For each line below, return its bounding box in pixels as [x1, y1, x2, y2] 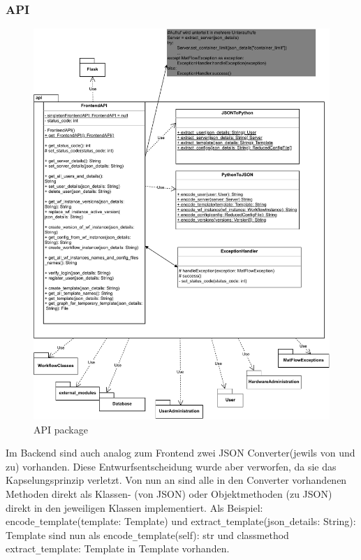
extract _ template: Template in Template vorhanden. [6, 541, 230, 556]
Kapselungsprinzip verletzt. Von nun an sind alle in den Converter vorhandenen [6, 473, 347, 487]
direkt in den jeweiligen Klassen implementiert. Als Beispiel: [6, 500, 263, 515]
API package [34, 422, 88, 436]
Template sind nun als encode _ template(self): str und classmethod [6, 527, 289, 542]
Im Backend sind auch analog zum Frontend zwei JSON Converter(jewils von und [6, 445, 355, 460]
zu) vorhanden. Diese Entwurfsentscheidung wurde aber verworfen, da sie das [6, 459, 337, 473]
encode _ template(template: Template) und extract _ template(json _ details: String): [6, 514, 356, 529]
